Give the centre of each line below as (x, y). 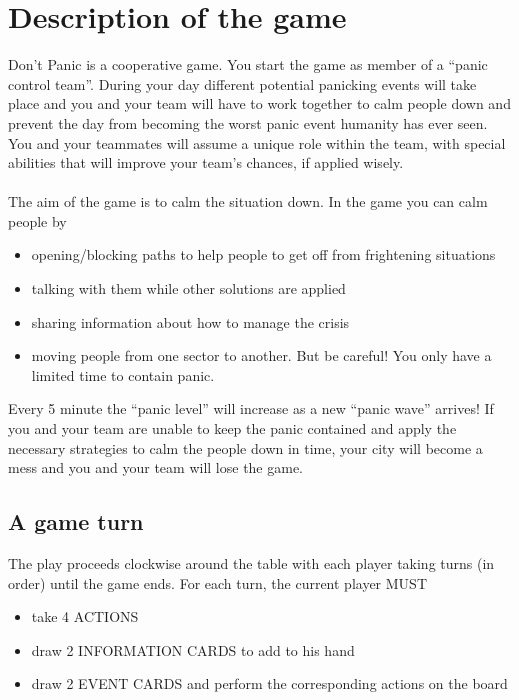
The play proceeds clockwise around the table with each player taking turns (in (251, 563)
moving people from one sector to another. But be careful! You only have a (261, 355)
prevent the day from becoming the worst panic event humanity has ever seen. (248, 122)
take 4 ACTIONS (85, 616)
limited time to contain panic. (123, 374)
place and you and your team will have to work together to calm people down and (259, 103)
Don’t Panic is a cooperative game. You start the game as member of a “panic (248, 64)
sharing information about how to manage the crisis (190, 321)
